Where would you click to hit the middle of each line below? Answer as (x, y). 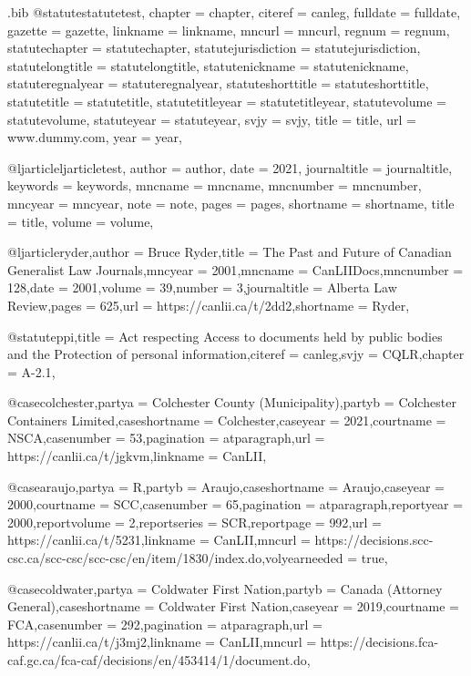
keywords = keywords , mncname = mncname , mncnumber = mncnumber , (215, 185)
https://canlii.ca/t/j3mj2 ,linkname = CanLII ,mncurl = (162, 642)
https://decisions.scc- (374, 540)
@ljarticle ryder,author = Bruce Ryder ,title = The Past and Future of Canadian (230, 252)
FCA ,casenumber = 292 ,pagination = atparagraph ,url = (165, 624)
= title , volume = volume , (81, 221)
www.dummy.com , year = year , (95, 137)
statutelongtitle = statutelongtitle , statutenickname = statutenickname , (208, 65)
